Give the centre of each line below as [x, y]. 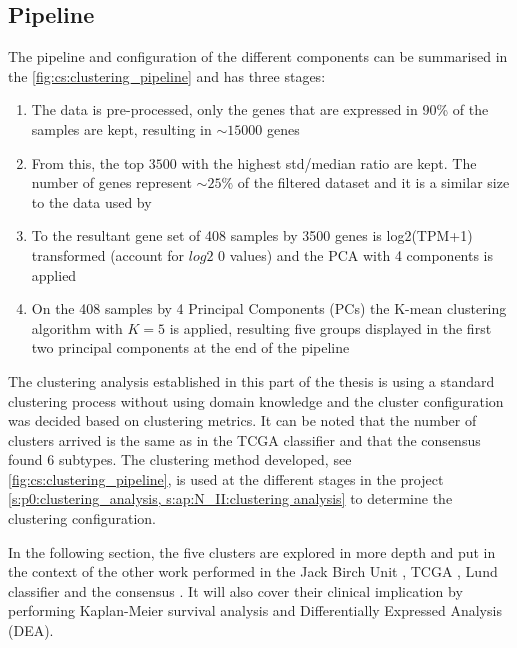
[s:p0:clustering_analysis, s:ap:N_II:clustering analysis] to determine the [230, 498]
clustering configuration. [82, 518]
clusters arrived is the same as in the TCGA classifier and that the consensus [244, 439]
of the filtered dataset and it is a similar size [373, 182]
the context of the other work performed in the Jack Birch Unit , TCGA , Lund [253, 571]
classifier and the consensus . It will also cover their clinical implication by [235, 590]
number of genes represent [111, 182]
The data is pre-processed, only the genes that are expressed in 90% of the [260, 109]
